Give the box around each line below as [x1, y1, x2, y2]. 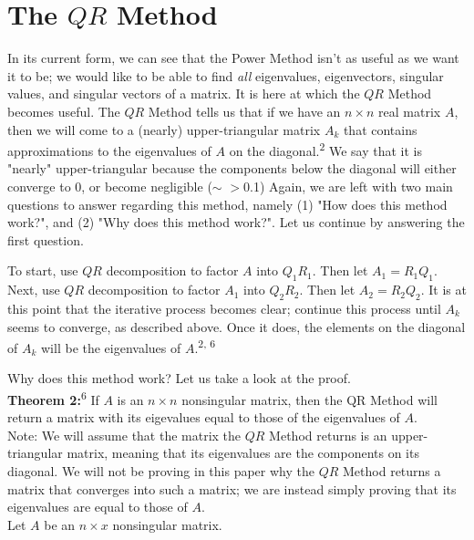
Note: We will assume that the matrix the [7, 425, 242, 444]
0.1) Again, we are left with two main [242, 176, 453, 195]
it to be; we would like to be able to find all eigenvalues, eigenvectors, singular [7, 66, 444, 85]
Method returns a [343, 461, 441, 480]
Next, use [7, 280, 60, 299]
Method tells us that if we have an [148, 101, 341, 120]
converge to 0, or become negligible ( [7, 176, 212, 195]
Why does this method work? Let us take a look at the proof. [7, 369, 351, 388]
